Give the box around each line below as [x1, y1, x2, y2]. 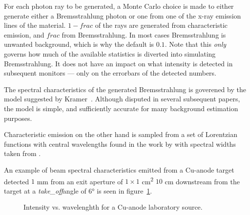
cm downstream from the [165, 176, 240, 186]
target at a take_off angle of [4, 185, 86, 195]
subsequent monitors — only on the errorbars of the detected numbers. [4, 68, 217, 78]
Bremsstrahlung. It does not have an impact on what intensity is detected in [4, 58, 233, 68]
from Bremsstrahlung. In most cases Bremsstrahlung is [62, 29, 226, 39]
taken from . [4, 148, 41, 158]
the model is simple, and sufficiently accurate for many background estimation [4, 103, 238, 113]
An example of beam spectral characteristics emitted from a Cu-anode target [4, 164, 234, 175]
